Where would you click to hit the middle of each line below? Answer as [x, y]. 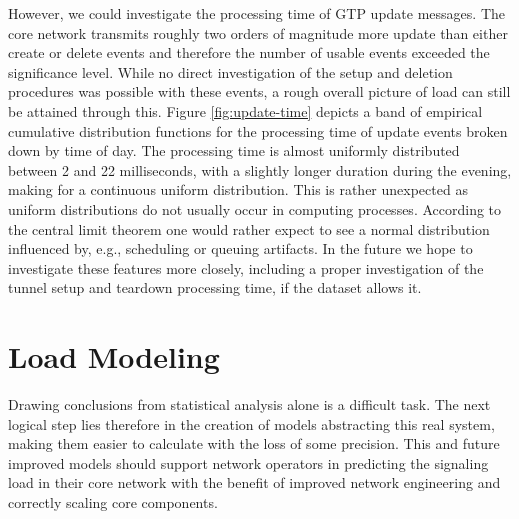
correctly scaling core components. [113, 502]
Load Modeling [114, 356]
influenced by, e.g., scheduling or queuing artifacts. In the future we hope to [240, 248]
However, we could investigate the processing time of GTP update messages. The [256, 13]
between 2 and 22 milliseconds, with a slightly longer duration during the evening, [260, 169]
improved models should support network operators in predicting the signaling [248, 462]
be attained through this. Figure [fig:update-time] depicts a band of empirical [245, 110]
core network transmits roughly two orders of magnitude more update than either [258, 32]
